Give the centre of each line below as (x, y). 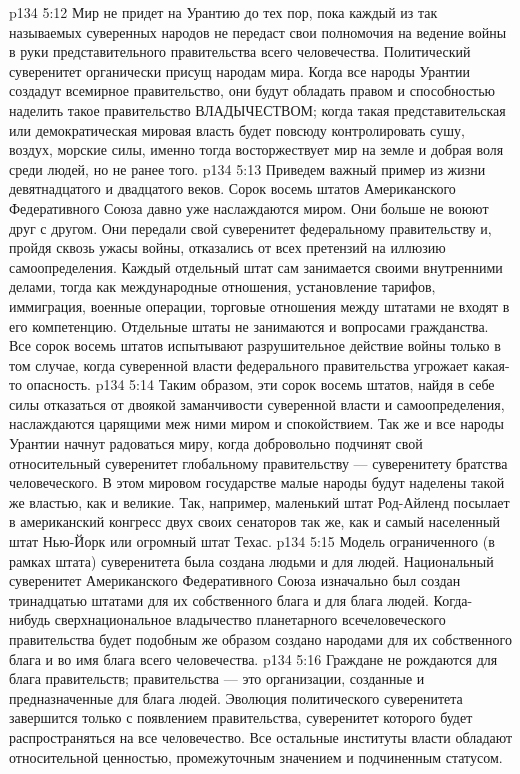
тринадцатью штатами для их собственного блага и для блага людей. (219, 599)
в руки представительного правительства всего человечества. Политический (240, 51)
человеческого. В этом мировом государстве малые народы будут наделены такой (257, 482)
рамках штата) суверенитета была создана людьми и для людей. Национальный (251, 560)
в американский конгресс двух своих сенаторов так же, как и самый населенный (254, 521)
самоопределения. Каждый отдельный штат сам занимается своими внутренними (256, 266)
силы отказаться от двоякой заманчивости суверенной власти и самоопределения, (257, 403)
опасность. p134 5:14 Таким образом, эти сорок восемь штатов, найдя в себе (260, 384)
